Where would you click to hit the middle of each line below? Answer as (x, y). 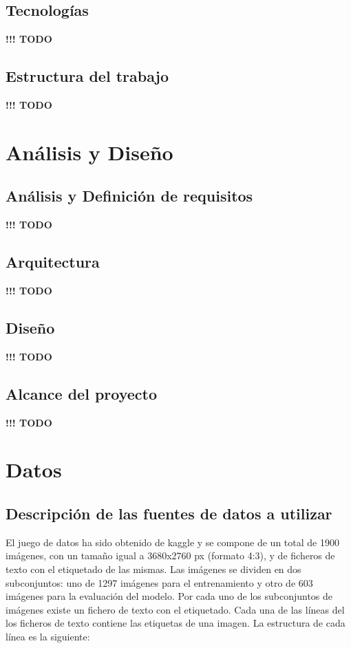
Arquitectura (53, 262)
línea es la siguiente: (48, 636)
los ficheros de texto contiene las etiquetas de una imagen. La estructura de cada (175, 623)
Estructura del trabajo (87, 76)
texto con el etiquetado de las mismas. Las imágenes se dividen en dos (153, 569)
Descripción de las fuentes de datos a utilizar (169, 513)
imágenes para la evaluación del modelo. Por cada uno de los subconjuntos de (169, 596)
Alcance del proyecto (82, 393)
